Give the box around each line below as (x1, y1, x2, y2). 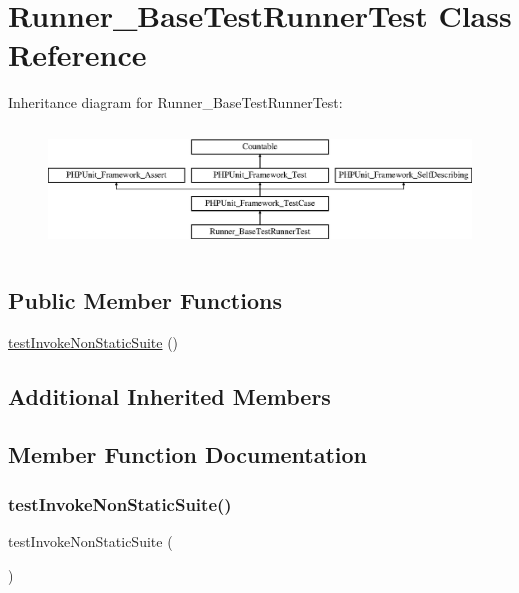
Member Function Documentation (8, 439, 368, 470)
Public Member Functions (8, 284, 282, 315)
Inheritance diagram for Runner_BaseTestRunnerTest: (8, 92, 343, 113)
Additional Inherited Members (8, 380, 331, 411)
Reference (8, 34, 147, 75)
